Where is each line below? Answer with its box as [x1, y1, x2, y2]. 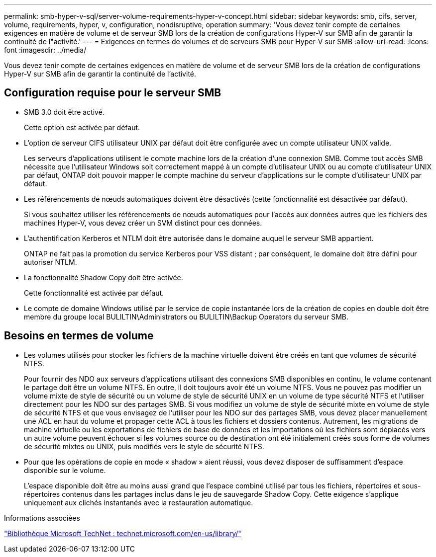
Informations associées [4, 513, 80, 522]
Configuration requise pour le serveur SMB [4, 86, 221, 99]
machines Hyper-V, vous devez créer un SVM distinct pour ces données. [24, 218, 262, 227]
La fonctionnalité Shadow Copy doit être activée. [24, 273, 183, 282]
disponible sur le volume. [24, 466, 106, 475]
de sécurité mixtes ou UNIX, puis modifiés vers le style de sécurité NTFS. [24, 442, 264, 451]
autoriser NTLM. [24, 257, 77, 266]
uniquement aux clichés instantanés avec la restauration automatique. [24, 498, 253, 507]
